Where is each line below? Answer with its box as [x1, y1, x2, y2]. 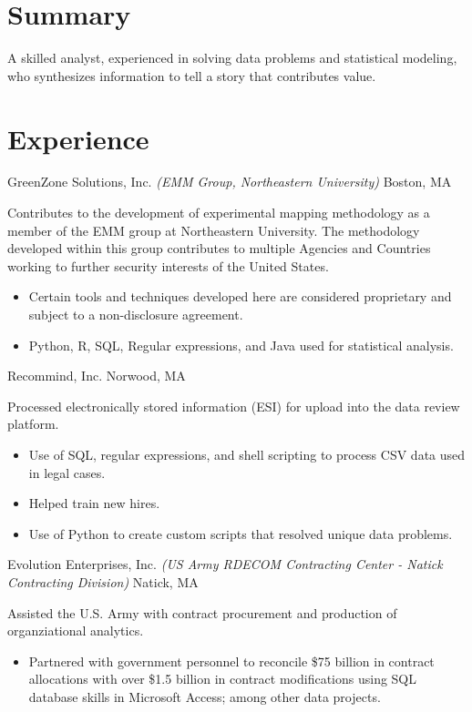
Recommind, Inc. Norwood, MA [7, 366, 186, 385]
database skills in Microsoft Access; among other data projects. [28, 687, 381, 706]
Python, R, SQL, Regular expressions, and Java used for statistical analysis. [28, 335, 454, 354]
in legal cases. [28, 463, 106, 482]
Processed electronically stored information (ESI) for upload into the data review [7, 396, 460, 415]
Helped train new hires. [28, 493, 160, 513]
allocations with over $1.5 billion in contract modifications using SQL [28, 669, 417, 688]
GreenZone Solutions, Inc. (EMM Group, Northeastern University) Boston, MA [7, 172, 452, 191]
